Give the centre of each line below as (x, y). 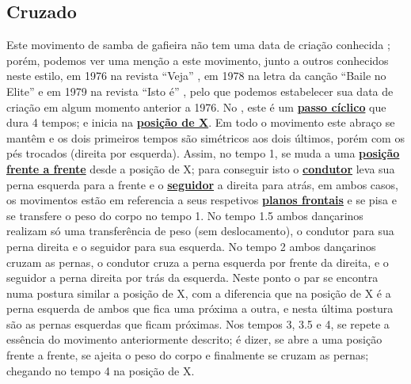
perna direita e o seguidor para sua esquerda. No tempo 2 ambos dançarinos (191, 246)
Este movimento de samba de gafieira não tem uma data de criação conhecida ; (198, 45)
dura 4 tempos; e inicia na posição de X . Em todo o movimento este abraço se (201, 122)
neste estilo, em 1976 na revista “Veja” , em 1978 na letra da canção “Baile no (196, 76)
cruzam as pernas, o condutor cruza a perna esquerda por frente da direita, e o (198, 262)
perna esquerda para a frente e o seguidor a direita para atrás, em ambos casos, (203, 184)
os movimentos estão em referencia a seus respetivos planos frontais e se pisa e (202, 200)
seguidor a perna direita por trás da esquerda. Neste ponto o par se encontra (192, 278)
